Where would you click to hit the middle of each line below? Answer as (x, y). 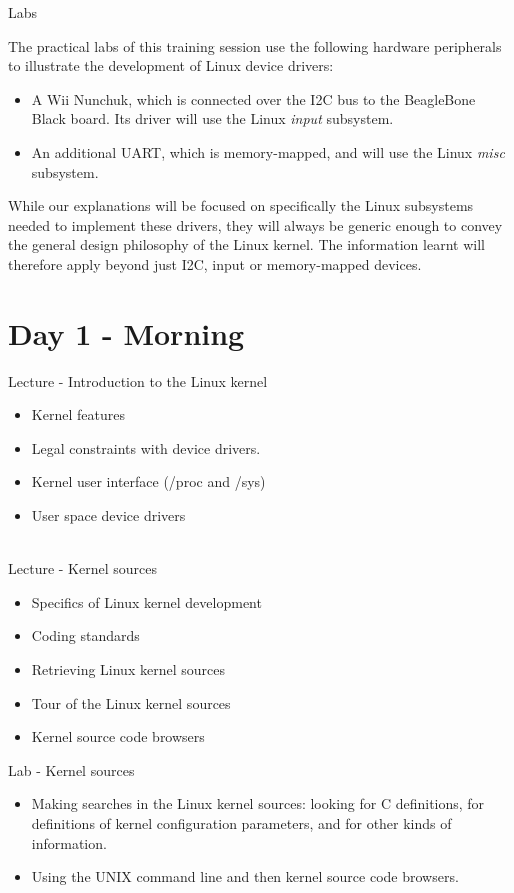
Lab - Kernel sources (71, 769)
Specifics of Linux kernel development (146, 601)
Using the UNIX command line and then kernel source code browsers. (245, 876)
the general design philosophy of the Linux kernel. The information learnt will (246, 244)
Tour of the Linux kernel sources (131, 702)
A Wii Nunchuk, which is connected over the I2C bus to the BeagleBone (253, 98)
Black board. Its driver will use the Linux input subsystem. (212, 118)
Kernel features (78, 414)
